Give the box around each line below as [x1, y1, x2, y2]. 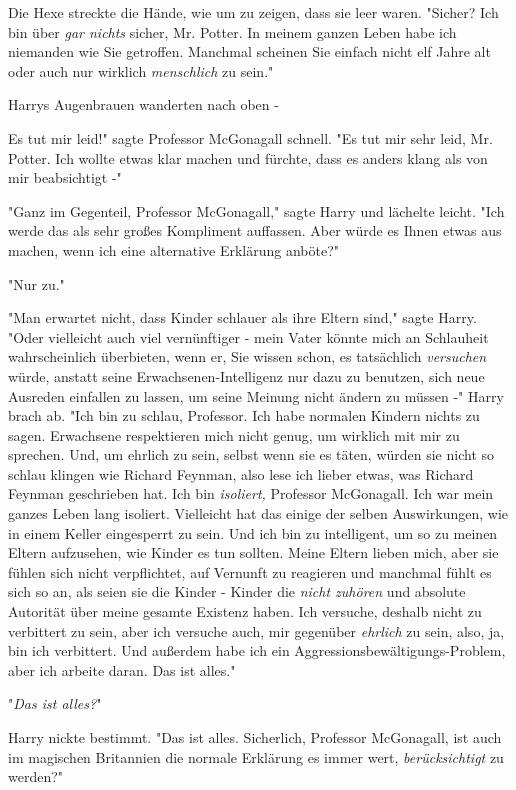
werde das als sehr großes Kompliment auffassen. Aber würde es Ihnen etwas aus [8, 220, 502, 241]
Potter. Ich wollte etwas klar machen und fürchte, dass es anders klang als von [8, 147, 488, 168]
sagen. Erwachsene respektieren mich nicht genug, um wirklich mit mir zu [8, 424, 460, 445]
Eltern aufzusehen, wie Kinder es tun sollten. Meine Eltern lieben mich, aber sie [8, 542, 499, 563]
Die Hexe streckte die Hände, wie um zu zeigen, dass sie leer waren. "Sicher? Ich [8, 2, 499, 22]
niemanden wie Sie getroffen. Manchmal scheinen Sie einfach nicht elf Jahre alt [8, 41, 491, 62]
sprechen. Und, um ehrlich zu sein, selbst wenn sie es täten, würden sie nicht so [8, 444, 495, 465]
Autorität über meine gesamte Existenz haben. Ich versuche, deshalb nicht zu [8, 601, 482, 622]
